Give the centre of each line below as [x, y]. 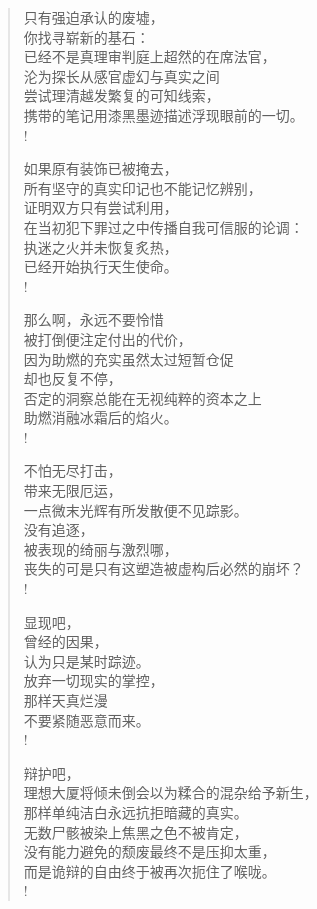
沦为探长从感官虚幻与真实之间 [121, 75]
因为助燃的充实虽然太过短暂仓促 [128, 358]
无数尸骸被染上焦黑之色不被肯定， [135, 831]
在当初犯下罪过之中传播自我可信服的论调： [163, 226]
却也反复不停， [72, 378]
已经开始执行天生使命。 [100, 266]
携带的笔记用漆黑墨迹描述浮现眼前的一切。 [163, 114]
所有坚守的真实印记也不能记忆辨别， [142, 187]
